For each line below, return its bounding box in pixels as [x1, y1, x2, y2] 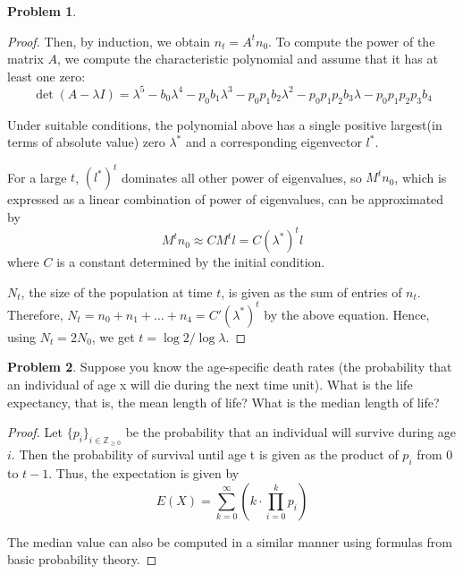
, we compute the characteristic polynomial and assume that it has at [57, 49, 438, 68]
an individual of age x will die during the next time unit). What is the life [7, 374, 413, 393]
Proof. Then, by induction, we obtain [7, 31, 211, 50]
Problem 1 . [7, 2, 77, 20]
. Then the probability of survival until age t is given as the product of [11, 445, 399, 464]
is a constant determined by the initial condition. [56, 253, 325, 271]
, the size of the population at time [21, 282, 213, 301]
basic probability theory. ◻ [7, 550, 157, 569]
